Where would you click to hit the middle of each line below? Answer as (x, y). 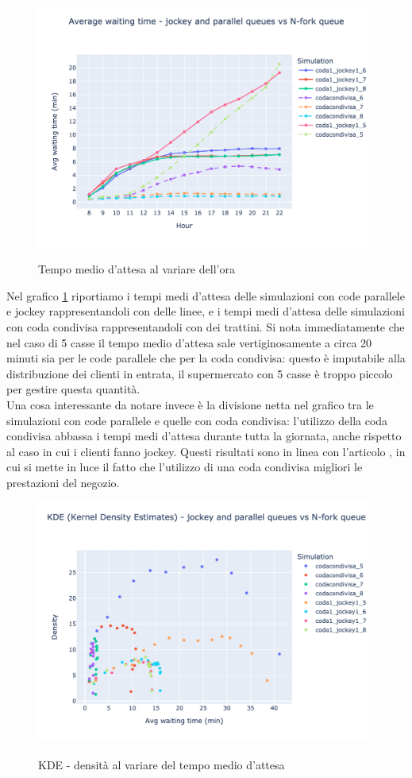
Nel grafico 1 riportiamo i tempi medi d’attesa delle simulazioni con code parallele (206, 295)
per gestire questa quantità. (73, 389)
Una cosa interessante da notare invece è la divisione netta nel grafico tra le (190, 405)
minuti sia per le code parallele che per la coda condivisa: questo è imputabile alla (206, 358)
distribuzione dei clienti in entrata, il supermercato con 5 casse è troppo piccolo (200, 373)
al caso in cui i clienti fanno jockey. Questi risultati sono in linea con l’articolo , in (206, 451)
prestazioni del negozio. (63, 482)
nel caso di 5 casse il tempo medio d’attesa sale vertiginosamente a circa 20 (189, 342)
